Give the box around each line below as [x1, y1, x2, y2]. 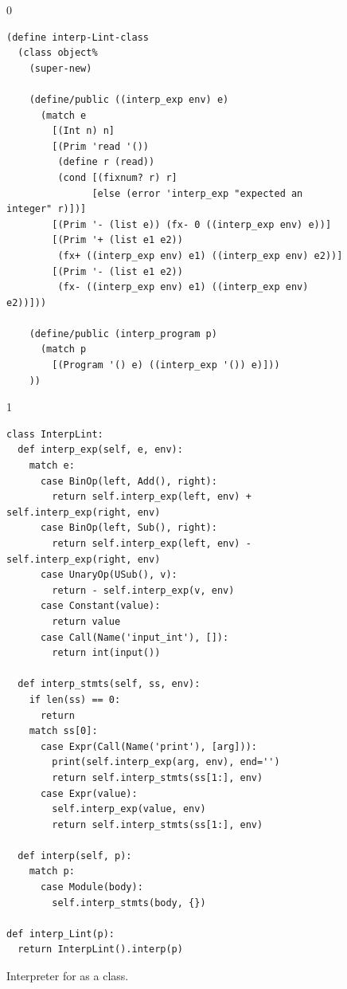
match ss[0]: [29, 725, 98, 737]
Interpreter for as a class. [6, 967, 129, 984]
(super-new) [29, 62, 92, 74]
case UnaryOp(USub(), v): [40, 569, 177, 581]
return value [52, 615, 121, 627]
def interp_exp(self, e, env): [18, 444, 183, 456]
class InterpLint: [6, 428, 103, 440]
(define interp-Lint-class [6, 31, 149, 43]
